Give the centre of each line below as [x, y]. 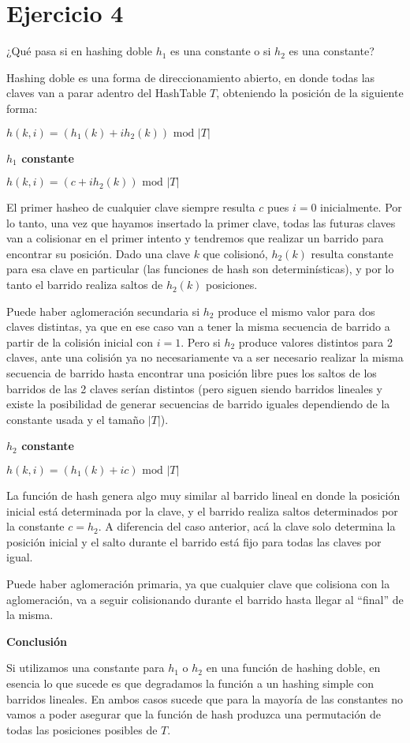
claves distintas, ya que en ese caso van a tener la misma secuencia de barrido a [198, 326]
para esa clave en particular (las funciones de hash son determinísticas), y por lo [200, 269]
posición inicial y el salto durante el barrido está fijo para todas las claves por [194, 541]
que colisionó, [235, 253]
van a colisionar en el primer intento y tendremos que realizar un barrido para [195, 238]
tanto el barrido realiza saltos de [85, 285]
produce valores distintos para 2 [315, 341]
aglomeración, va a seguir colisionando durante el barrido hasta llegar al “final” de [205, 599]
